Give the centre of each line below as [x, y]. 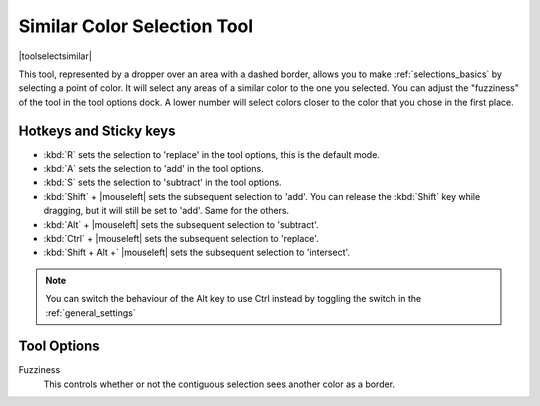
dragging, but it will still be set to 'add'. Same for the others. [166, 211]
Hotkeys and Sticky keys [97, 130]
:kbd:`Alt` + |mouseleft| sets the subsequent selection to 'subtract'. [181, 224]
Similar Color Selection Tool [136, 26]
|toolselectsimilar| [55, 56]
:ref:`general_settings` [90, 312]
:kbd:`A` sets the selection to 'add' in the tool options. [153, 169]
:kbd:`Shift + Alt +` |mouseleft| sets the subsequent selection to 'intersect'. [196, 252]
